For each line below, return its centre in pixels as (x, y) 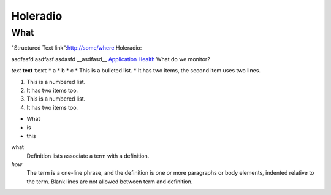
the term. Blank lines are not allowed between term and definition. (110, 182)
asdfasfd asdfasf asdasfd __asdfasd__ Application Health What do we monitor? (111, 59)
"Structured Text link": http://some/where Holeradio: (77, 48)
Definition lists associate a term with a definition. (88, 156)
